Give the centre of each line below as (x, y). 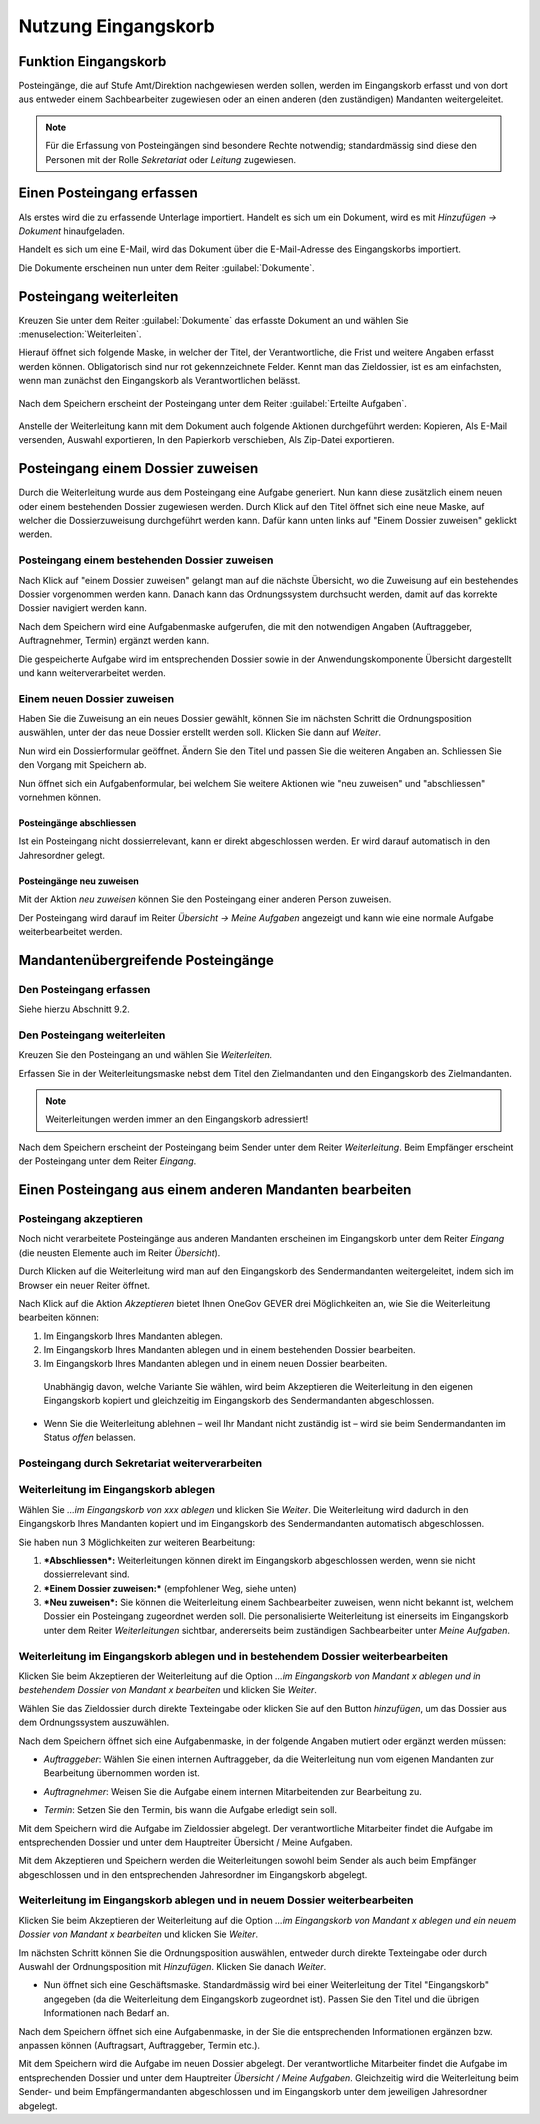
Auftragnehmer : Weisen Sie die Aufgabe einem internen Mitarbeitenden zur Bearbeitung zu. (232, 1791)
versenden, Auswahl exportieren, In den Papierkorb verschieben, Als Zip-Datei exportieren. (206, 440)
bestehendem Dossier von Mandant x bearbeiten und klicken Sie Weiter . (167, 1690)
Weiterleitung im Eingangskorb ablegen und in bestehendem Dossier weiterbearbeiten (233, 1656)
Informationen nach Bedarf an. (106, 2013)
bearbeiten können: (58, 1317)
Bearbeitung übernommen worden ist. (121, 1773)
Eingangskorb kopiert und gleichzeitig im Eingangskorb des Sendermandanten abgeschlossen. (239, 1401)
